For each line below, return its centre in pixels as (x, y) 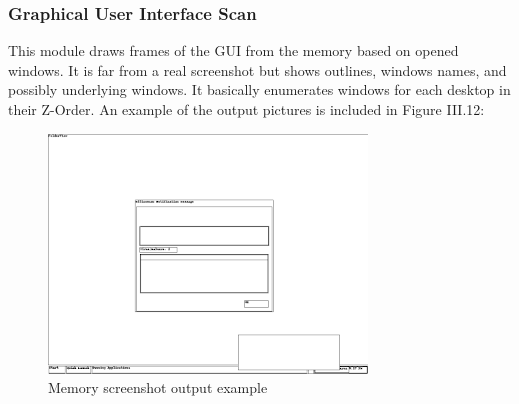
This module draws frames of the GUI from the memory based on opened (233, 50)
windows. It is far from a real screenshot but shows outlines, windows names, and (257, 69)
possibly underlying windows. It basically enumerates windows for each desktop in (259, 89)
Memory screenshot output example (158, 387)
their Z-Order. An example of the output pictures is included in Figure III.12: (246, 109)
